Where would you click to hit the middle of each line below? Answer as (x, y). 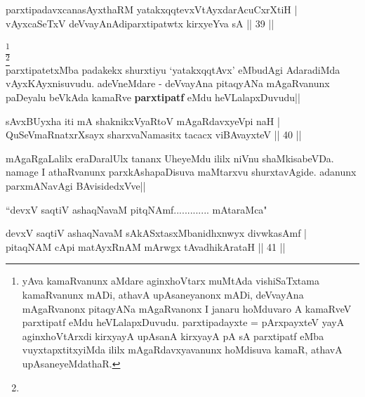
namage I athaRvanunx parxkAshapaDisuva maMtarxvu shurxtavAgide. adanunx (181, 172)
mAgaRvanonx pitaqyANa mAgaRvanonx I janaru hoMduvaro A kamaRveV (187, 308)
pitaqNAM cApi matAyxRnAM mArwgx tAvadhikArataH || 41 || (146, 246)
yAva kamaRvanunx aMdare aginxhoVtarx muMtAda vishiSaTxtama (171, 281)
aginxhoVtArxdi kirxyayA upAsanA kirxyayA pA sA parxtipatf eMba (173, 336)
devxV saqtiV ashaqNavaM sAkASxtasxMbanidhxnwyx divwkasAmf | (156, 233)
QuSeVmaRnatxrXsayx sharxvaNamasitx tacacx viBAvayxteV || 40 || (154, 135)
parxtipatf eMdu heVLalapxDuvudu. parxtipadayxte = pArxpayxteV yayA (183, 322)
